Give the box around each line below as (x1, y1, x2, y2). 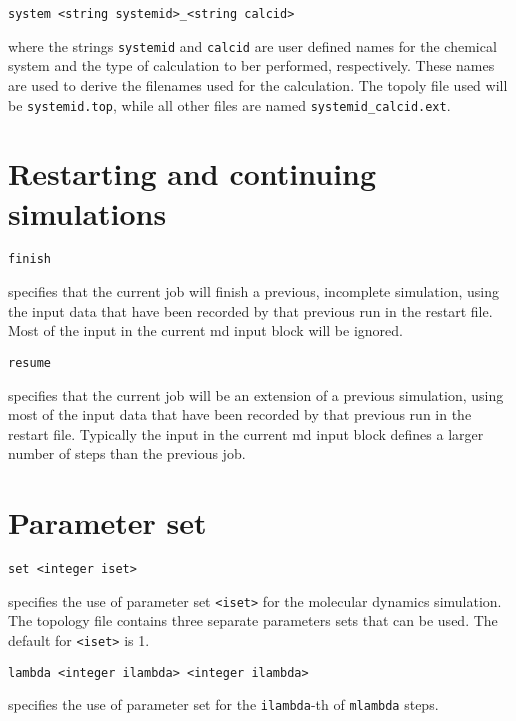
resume (8, 355, 51, 370)
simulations (8, 192, 167, 233)
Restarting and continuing (8, 153, 377, 194)
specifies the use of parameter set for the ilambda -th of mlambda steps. (8, 694, 439, 715)
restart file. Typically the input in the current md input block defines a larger (8, 423, 484, 444)
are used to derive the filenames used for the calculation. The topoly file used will (8, 74, 508, 95)
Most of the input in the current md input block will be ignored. (8, 320, 403, 341)
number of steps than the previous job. (8, 443, 246, 464)
